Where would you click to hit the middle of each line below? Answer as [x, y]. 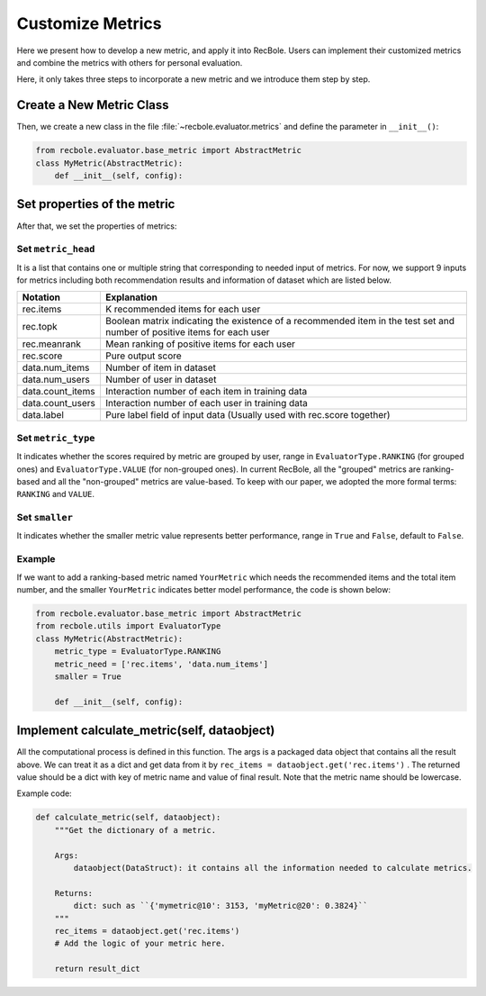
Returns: [74, 893]
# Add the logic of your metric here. [140, 944]
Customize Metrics [89, 23]
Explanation [131, 297]
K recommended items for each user [183, 309]
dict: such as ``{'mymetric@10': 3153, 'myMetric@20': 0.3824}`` [220, 906]
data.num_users [56, 380]
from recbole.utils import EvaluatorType [128, 626]
